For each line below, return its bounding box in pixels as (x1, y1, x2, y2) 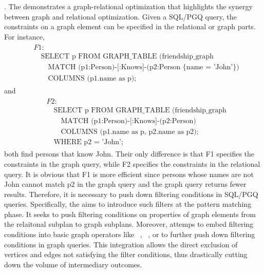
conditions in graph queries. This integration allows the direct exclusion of (4, 239, 238, 249)
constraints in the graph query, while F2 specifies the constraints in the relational (4, 158, 260, 169)
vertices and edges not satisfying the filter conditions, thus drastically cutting (4, 249, 248, 260)
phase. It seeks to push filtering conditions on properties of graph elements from (4, 208, 256, 219)
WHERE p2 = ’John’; (53, 139, 123, 146)
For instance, (4, 31, 45, 42)
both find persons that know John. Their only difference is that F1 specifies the (4, 148, 255, 159)
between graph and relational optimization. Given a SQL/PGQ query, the (4, 11, 237, 22)
